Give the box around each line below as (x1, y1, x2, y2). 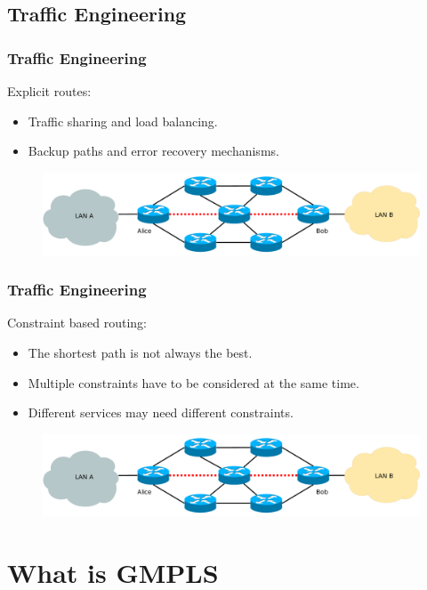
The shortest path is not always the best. (28, 343, 253, 361)
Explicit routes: (7, 82, 92, 100)
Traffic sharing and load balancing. (28, 111, 218, 130)
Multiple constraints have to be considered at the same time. (28, 373, 359, 392)
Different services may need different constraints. (28, 403, 294, 422)
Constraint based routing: (7, 313, 147, 332)
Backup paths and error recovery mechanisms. (28, 141, 279, 160)
